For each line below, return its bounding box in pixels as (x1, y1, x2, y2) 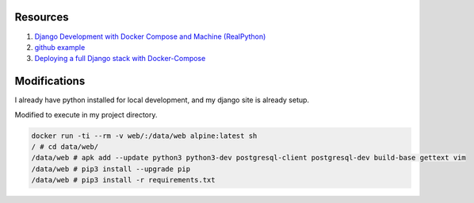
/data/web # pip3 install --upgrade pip (31, 164, 190, 174)
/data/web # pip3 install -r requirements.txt (31, 175, 216, 185)
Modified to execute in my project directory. (14, 109, 158, 119)
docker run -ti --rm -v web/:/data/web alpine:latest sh (31, 131, 258, 140)
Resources (14, 10, 69, 24)
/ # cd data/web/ (31, 142, 99, 151)
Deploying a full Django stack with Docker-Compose (34, 54, 206, 63)
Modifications (14, 75, 86, 88)
